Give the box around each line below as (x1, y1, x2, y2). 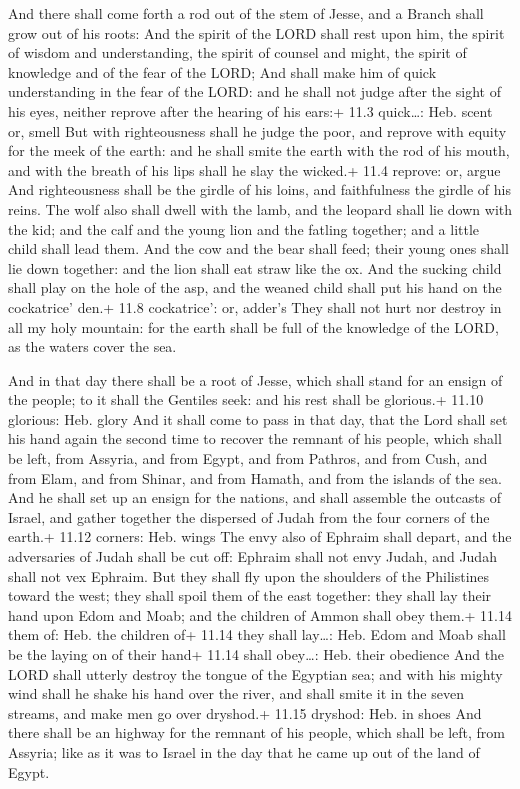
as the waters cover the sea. (8, 336, 177, 357)
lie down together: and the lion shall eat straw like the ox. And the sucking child (8, 257, 502, 278)
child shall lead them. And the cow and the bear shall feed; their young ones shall (8, 238, 509, 259)
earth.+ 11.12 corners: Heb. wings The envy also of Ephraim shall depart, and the (8, 526, 512, 547)
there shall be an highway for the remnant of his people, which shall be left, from (8, 722, 506, 743)
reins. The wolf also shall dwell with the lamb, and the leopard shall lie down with (8, 198, 512, 219)
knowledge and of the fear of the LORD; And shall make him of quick (8, 61, 437, 82)
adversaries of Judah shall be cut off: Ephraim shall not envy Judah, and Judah (8, 546, 497, 567)
